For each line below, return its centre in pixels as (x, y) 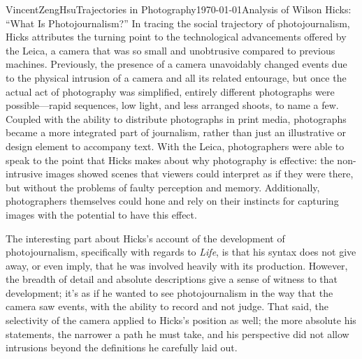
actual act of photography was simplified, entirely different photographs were (170, 91)
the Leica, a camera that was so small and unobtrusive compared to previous (171, 50)
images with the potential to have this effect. (101, 214)
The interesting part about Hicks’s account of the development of (145, 238)
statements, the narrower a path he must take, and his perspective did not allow (178, 334)
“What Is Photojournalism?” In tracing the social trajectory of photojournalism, (178, 23)
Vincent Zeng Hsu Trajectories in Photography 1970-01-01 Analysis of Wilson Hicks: (179, 9)
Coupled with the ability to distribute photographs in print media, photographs (176, 118)
